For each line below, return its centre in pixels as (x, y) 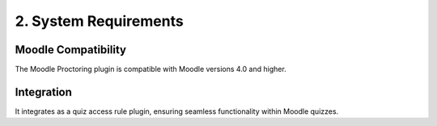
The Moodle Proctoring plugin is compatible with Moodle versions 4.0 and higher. (151, 69)
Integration (44, 92)
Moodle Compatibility (71, 50)
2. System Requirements (99, 21)
